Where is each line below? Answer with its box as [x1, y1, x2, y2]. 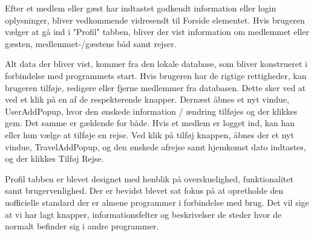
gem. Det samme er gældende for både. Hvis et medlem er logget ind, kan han [5, 116, 295, 129]
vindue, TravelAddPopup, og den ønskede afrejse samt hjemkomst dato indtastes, [5, 140, 306, 153]
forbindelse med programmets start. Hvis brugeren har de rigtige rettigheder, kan [5, 69, 307, 81]
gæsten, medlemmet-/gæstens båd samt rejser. [5, 37, 177, 49]
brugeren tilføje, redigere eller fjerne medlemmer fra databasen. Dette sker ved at [5, 81, 306, 94]
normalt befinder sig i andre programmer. [5, 220, 159, 232]
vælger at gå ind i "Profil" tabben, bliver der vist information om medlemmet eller [5, 25, 309, 38]
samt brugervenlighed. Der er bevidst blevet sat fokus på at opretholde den [5, 184, 284, 197]
